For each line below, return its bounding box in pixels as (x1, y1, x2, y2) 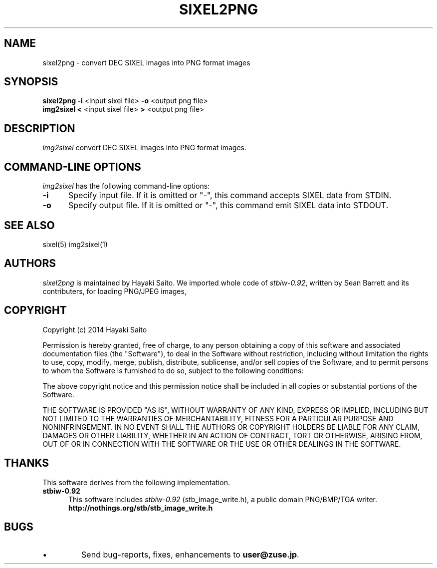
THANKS (4, 457, 49, 470)
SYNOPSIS (4, 75, 58, 88)
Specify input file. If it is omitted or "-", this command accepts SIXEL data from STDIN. (68, 190, 392, 201)
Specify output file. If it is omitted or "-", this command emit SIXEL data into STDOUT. (68, 200, 389, 211)
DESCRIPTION (4, 122, 75, 135)
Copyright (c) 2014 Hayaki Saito (42, 325, 147, 334)
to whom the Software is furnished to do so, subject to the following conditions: (42, 366, 304, 375)
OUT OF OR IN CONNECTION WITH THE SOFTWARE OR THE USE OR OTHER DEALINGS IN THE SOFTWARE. (42, 439, 401, 448)
